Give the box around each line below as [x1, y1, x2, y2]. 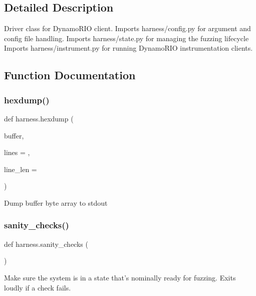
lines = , [4, 147, 30, 158]
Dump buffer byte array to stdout [4, 197, 108, 208]
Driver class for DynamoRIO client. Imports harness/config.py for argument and [4, 23, 251, 34]
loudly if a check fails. [4, 282, 71, 292]
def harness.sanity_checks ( [4, 238, 88, 249]
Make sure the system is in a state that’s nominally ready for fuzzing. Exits [4, 272, 236, 282]
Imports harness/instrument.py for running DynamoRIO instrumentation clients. [4, 43, 253, 53]
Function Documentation [4, 67, 136, 83]
